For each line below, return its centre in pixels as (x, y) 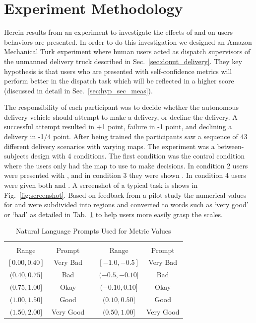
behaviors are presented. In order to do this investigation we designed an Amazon (128, 41)
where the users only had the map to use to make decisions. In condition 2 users (126, 165)
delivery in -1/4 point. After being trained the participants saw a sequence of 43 (126, 136)
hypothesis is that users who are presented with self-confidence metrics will (118, 71)
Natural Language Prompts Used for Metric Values (93, 231)
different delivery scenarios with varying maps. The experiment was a (109, 146)
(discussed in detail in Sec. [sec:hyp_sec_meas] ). (78, 90)
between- (230, 146)
